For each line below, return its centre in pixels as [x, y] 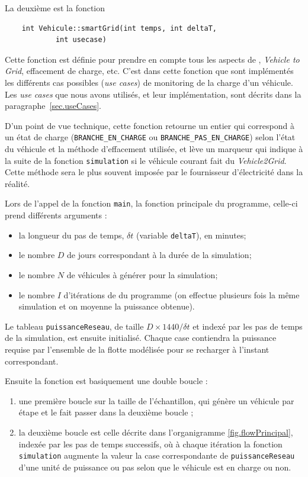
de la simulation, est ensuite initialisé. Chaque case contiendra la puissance [141, 338]
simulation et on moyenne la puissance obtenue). [107, 306]
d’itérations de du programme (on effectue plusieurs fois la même [182, 294]
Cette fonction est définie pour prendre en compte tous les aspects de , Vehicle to [152, 59]
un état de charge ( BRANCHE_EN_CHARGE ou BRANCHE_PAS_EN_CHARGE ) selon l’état [150, 137]
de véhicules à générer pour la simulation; [142, 274]
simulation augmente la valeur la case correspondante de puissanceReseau [157, 455]
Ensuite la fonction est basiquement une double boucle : [106, 381]
